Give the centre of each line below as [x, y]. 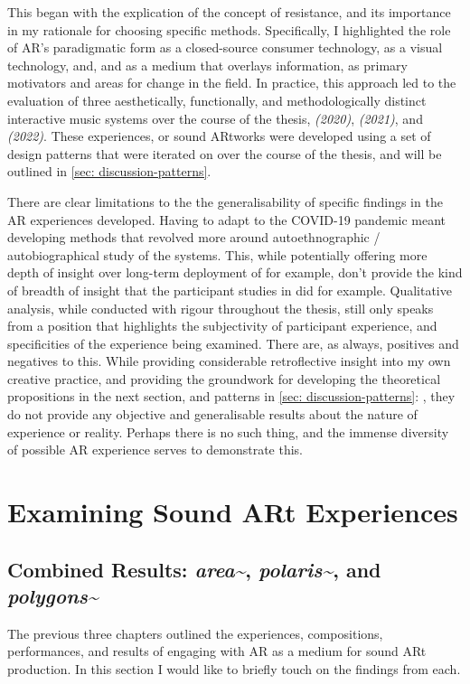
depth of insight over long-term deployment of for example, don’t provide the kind [235, 272]
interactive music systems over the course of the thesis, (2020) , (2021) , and [215, 118]
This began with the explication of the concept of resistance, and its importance [229, 12]
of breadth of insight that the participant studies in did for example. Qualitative [230, 290]
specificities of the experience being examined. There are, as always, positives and [233, 343]
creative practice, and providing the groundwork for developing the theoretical [224, 378]
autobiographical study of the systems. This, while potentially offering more [217, 254]
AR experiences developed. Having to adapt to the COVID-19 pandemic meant [227, 219]
